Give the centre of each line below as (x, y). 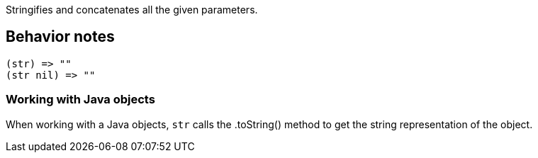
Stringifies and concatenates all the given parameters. (132, 10)
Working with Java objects (80, 100)
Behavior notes (60, 37)
